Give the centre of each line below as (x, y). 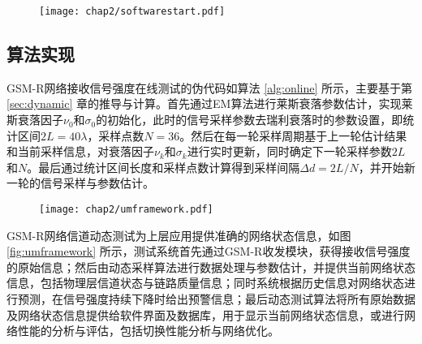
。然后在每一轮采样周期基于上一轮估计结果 (293, 135)
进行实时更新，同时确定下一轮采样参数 (289, 151)
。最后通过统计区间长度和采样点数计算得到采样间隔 (164, 167)
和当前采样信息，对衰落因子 (80, 151)
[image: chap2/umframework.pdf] (126, 210)
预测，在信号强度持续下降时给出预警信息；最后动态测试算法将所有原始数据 (216, 299)
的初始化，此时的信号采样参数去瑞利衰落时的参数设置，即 (250, 120)
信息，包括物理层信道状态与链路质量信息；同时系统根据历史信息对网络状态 (205, 283)
